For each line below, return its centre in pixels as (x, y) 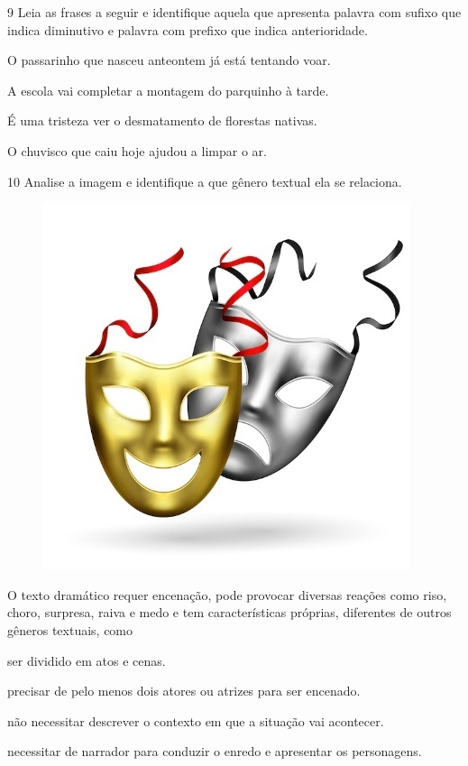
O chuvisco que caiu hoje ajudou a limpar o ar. (137, 150)
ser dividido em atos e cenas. (87, 660)
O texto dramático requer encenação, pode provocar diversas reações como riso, (227, 594)
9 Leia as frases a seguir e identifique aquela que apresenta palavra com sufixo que (234, 12)
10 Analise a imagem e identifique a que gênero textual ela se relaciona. (205, 181)
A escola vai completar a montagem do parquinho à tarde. (168, 90)
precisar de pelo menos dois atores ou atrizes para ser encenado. (184, 691)
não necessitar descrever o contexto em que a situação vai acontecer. (196, 720)
